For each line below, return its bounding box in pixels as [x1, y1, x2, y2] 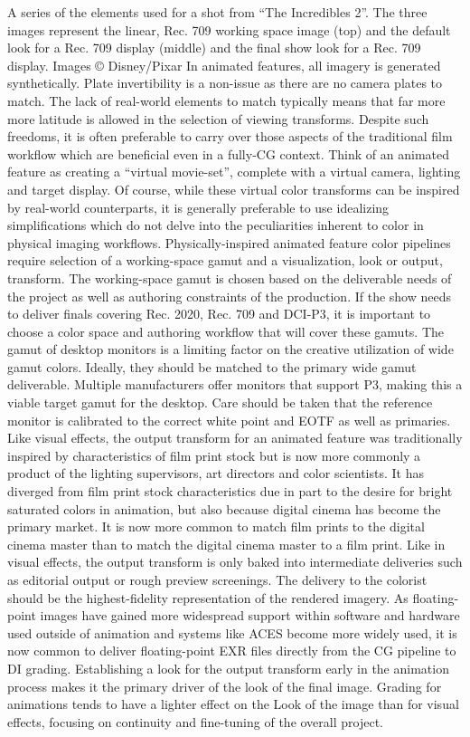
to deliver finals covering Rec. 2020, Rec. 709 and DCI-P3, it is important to [7, 304, 431, 323]
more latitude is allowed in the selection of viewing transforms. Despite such [7, 109, 429, 128]
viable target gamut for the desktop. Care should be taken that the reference [7, 393, 433, 412]
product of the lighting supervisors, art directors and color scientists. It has [7, 464, 424, 483]
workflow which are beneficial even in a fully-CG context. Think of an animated [7, 144, 450, 163]
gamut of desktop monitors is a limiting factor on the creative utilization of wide [7, 340, 454, 359]
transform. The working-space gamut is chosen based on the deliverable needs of [7, 268, 452, 287]
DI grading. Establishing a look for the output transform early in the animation [7, 658, 449, 677]
